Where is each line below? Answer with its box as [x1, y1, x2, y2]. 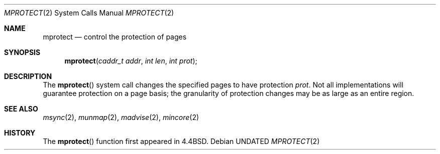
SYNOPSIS [4, 48, 41, 56]
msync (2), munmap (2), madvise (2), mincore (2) [43, 113, 199, 121]
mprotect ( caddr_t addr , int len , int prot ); [64, 56, 197, 65]
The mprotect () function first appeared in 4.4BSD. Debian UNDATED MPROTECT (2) [43, 137, 320, 145]
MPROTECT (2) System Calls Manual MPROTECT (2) [4, 8, 174, 17]
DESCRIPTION [4, 72, 52, 80]
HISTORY [4, 128, 36, 137]
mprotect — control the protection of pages [43, 32, 187, 41]
